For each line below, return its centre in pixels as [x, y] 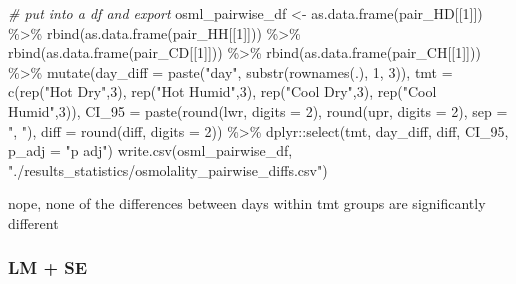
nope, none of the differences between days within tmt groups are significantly [247, 203]
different [33, 222]
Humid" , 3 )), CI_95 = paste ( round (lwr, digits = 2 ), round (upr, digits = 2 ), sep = [258, 110]
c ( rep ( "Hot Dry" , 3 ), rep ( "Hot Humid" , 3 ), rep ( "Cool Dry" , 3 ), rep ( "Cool [222, 91]
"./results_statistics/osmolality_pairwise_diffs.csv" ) [168, 169]
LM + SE [48, 267]
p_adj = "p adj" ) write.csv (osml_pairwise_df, [150, 150]
